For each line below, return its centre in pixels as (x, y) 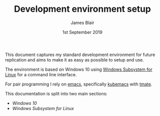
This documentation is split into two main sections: (56, 93)
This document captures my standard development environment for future (80, 55)
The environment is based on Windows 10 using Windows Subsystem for (79, 69)
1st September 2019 (82, 32)
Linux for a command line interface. (41, 74)
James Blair (82, 23)
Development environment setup (82, 9)
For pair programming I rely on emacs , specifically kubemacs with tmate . (79, 84)
